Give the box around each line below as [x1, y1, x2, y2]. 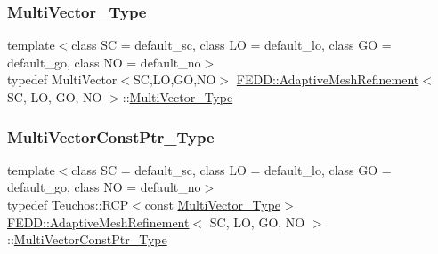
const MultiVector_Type [144, 195, 281, 213]
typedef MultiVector [7, 70, 118, 89]
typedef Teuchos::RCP [7, 195, 129, 213]
